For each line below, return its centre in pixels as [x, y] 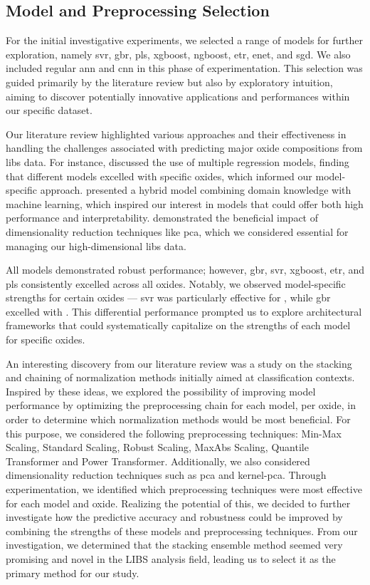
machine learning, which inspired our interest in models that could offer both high [185, 203]
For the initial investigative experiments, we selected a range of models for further [184, 40]
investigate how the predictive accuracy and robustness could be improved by [174, 517]
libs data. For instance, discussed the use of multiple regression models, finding [178, 161]
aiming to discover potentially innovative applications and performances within [178, 96]
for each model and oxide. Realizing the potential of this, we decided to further [178, 503]
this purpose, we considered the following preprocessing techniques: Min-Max [174, 433]
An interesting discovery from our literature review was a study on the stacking [179, 363]
